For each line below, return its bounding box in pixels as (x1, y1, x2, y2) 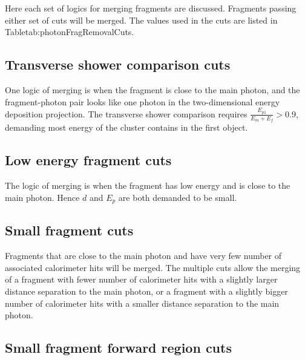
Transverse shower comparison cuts (5, 55, 231, 74)
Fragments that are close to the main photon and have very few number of (5, 249, 282, 262)
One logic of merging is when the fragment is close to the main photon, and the (5, 83, 300, 96)
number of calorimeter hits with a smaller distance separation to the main (5, 296, 280, 309)
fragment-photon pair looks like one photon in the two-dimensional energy (5, 95, 280, 108)
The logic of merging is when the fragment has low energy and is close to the (5, 178, 290, 191)
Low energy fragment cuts (5, 151, 172, 169)
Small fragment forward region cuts (5, 338, 232, 357)
